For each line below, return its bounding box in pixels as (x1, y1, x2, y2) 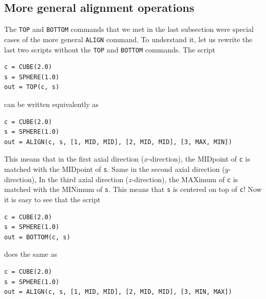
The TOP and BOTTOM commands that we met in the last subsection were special (4, 24, 254, 34)
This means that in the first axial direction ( (4, 153, 144, 164)
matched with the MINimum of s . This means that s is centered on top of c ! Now (4, 184, 262, 195)
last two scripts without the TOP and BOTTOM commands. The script (4, 44, 215, 55)
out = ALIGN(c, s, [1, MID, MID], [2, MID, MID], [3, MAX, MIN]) (4, 138, 232, 146)
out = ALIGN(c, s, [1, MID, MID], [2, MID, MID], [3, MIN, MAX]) (4, 288, 232, 296)
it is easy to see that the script (4, 194, 101, 204)
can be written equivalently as (4, 98, 99, 109)
